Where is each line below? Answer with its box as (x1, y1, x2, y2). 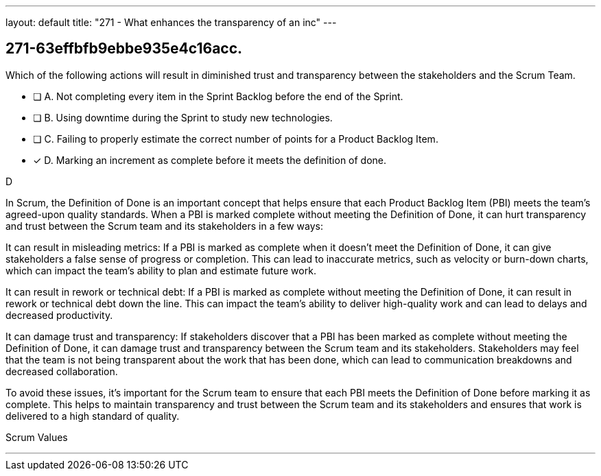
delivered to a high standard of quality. (5, 409, 180, 422)
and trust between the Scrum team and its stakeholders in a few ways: (5, 219, 323, 232)
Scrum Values (5, 431, 68, 443)
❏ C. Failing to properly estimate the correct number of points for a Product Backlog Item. (33, 132, 438, 145)
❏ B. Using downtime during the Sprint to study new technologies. (33, 111, 333, 123)
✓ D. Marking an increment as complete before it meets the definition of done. (33, 154, 387, 166)
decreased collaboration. (5, 365, 118, 377)
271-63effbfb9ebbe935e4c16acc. (5, 40, 243, 58)
